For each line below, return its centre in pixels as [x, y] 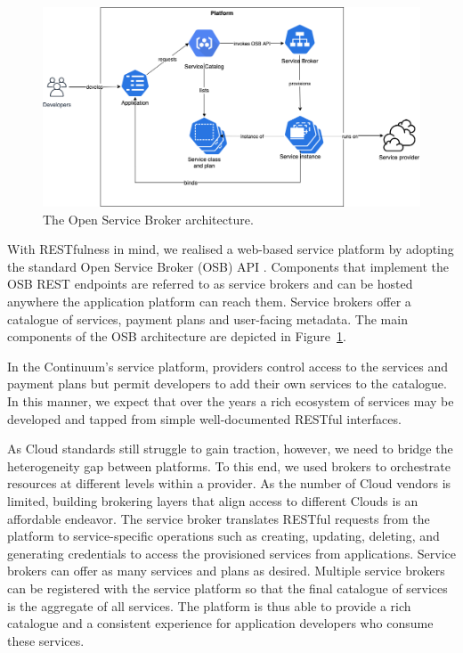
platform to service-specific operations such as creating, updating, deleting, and [223, 536]
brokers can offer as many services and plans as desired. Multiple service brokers [226, 571]
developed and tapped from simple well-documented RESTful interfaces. [204, 418]
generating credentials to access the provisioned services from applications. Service [231, 553]
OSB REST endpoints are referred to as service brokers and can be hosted [210, 284]
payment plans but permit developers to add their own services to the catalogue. [227, 384]
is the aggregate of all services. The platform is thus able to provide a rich [209, 605]
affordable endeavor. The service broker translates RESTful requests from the [219, 518]
